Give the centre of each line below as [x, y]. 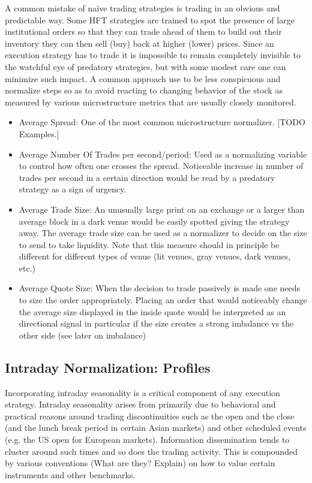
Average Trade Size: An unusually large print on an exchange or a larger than [162, 209]
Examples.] [39, 133]
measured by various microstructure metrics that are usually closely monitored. [151, 102]
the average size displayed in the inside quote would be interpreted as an [152, 311]
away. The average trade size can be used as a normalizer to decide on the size [163, 233]
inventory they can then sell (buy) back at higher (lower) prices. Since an [139, 43]
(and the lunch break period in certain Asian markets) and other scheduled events [156, 428]
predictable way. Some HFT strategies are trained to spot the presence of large [150, 19]
